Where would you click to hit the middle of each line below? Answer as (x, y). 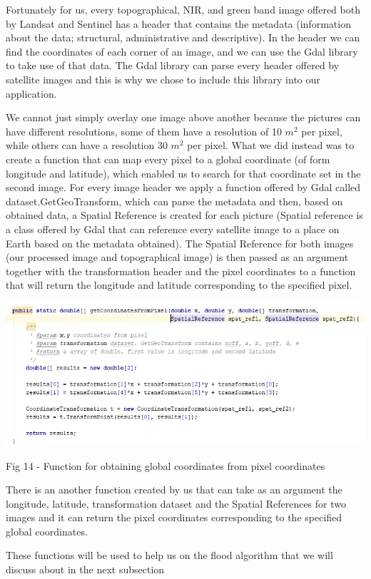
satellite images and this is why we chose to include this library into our (163, 79)
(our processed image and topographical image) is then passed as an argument (177, 257)
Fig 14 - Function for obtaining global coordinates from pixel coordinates (166, 465)
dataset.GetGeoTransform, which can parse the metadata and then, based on (174, 201)
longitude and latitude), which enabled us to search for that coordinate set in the (183, 173)
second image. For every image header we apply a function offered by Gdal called (183, 187)
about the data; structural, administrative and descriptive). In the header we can (183, 37)
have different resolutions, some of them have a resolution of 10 (144, 131)
